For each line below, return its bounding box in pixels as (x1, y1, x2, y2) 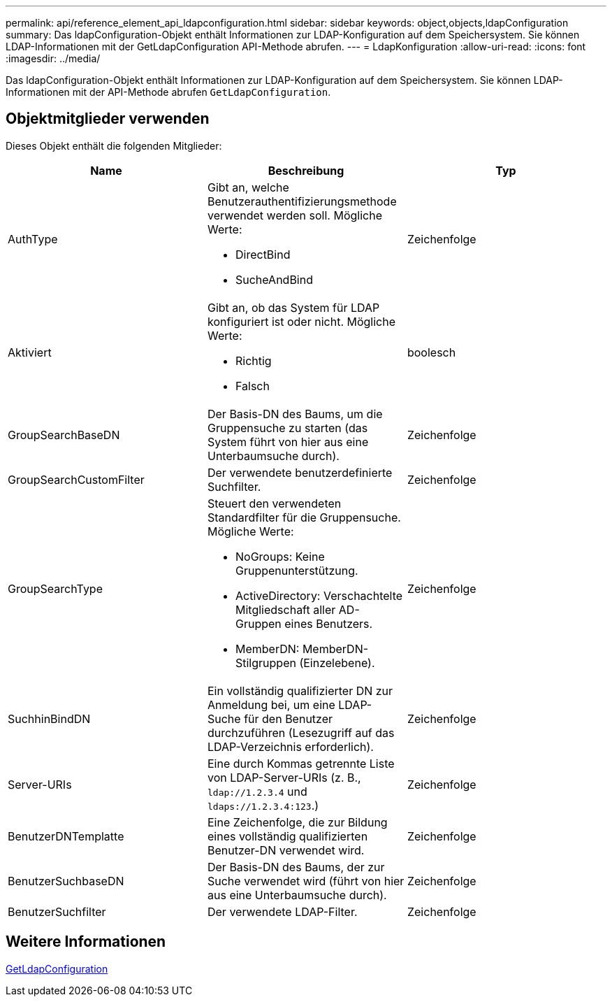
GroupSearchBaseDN (8, 427, 120, 442)
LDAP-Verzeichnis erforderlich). (207, 739, 374, 754)
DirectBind (235, 247, 291, 262)
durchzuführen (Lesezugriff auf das (207, 725, 395, 740)
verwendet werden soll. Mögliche (207, 208, 382, 222)
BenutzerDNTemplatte (8, 829, 124, 843)
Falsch (235, 378, 270, 393)
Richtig (235, 353, 272, 368)
